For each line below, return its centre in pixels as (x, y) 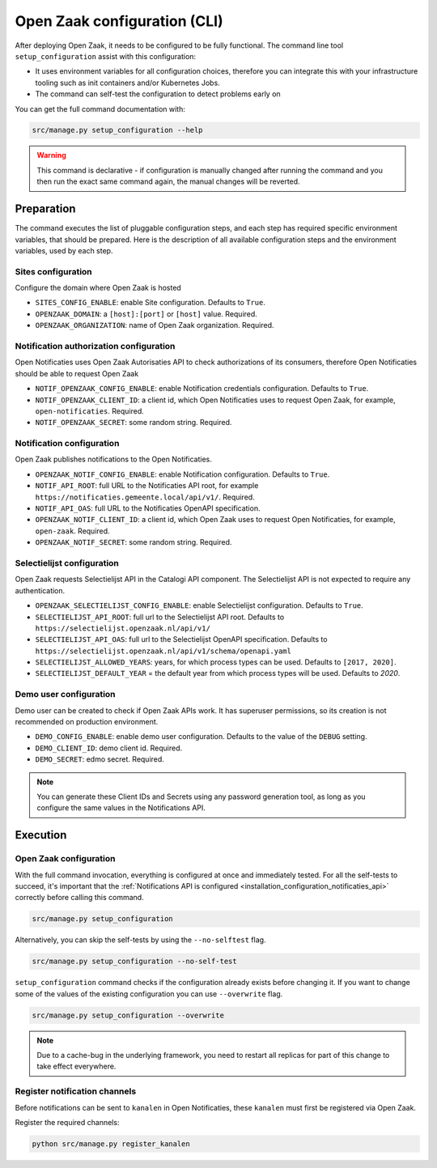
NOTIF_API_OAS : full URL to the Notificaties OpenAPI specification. (148, 508)
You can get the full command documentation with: (100, 108)
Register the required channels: (67, 1122)
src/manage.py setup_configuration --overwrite (128, 1015)
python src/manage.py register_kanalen (111, 1144)
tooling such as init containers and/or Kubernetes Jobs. (127, 83)
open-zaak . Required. (72, 531)
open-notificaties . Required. (90, 411)
